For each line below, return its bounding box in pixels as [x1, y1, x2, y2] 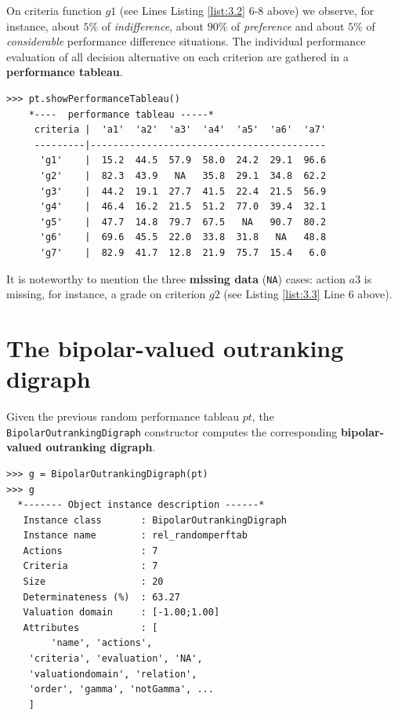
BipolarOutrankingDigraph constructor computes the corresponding [6, 423, 338, 440]
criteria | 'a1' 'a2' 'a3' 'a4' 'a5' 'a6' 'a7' [34, 124, 327, 136]
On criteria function [6, 2, 102, 18]
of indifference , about [101, 17, 204, 34]
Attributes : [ [23, 622, 158, 633]
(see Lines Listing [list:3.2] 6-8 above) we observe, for [119, 2, 374, 18]
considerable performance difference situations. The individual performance [6, 33, 366, 49]
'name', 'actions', [51, 637, 153, 649]
